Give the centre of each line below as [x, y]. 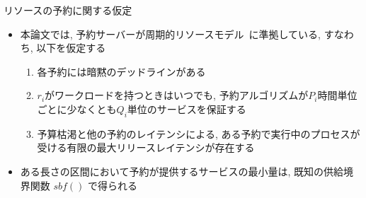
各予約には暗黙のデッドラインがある [121, 71]
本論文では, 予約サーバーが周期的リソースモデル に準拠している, [170, 34]
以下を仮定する [71, 48]
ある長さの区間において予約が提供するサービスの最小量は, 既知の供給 [182, 171]
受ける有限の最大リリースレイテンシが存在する [146, 147]
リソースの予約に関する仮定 [68, 10]
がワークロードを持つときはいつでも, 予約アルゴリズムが [177, 95]
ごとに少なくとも [77, 109]
